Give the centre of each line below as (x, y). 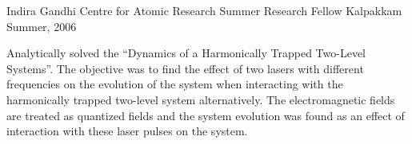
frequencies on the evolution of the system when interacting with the (175, 84)
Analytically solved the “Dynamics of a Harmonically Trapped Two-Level (186, 53)
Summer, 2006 (42, 26)
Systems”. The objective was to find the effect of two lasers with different (185, 68)
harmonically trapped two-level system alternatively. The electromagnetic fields (201, 99)
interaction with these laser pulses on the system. (127, 131)
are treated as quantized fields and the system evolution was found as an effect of (206, 115)
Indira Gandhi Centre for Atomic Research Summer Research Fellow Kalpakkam (204, 10)
